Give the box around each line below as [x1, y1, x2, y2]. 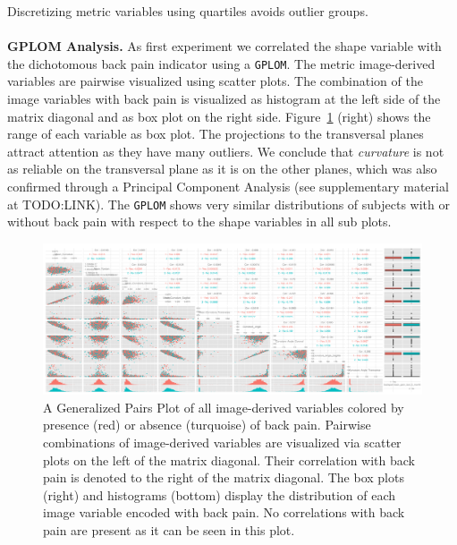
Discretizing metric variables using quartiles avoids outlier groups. [7, 2, 368, 20]
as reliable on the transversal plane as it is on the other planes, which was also [7, 159, 437, 178]
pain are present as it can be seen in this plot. [43, 520, 295, 539]
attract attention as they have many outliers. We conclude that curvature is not [7, 141, 444, 160]
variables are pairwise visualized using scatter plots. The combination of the [7, 72, 423, 90]
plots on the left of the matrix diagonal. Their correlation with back [43, 450, 415, 469]
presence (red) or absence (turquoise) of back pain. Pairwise [43, 415, 371, 434]
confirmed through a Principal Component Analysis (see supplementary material [7, 177, 449, 195]
